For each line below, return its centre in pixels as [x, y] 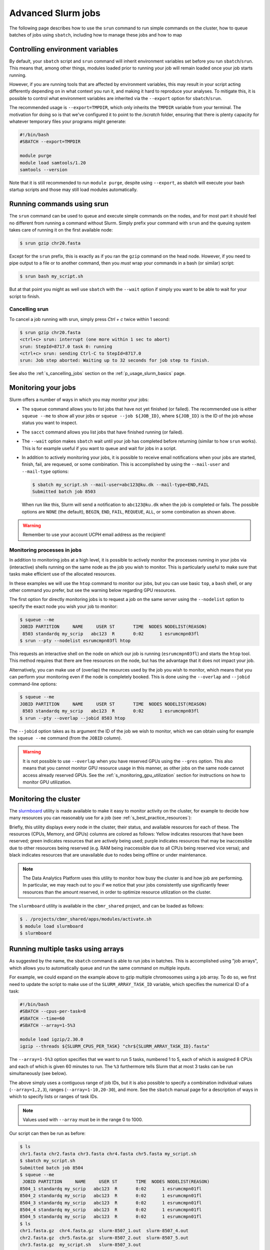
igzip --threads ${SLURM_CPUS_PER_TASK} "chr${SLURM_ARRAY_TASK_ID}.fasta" [115, 1046]
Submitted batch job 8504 [51, 1168]
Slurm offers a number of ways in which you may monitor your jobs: [79, 399]
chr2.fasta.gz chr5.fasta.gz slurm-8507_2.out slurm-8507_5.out [104, 1238]
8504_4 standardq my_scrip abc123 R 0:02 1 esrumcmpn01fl [111, 1209]
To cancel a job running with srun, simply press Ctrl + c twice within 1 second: [89, 319]
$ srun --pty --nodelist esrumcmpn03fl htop [75, 640]
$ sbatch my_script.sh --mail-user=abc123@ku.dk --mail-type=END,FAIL [121, 484]
